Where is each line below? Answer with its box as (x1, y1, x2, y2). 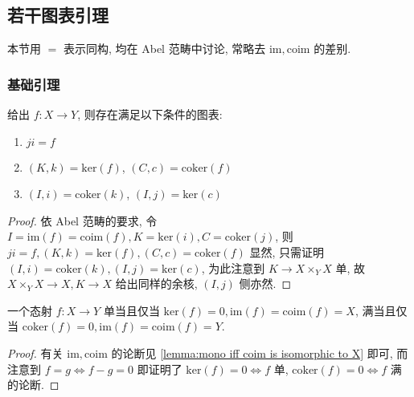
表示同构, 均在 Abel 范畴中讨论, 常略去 (63, 40, 266, 57)
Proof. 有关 (7, 344, 64, 361)
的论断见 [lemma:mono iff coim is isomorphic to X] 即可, (111, 344, 393, 361)
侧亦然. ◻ (239, 275, 292, 292)
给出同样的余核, (115, 275, 198, 292)
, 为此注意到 (201, 259, 265, 276)
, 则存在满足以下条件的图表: (77, 106, 223, 123)
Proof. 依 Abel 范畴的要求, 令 (7, 212, 158, 229)
